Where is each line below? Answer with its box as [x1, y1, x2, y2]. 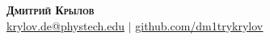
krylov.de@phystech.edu [6, 17, 124, 34]
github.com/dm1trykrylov [135, 17, 264, 34]
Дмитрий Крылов [6, 2, 95, 18]
